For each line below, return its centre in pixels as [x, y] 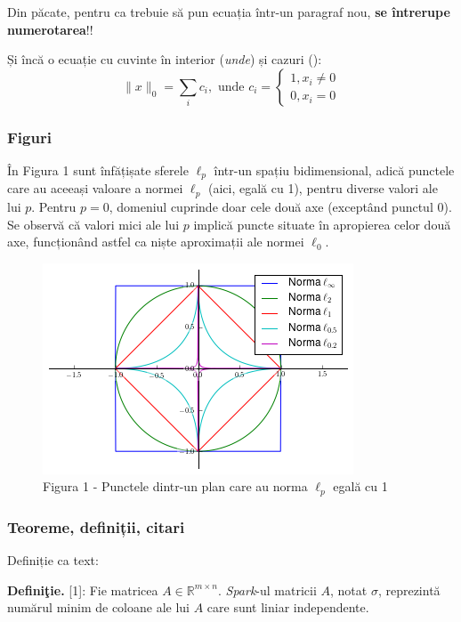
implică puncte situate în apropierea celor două [322, 224]
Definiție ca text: [53, 559]
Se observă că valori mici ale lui [93, 224]
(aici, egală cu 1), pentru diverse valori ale [323, 188]
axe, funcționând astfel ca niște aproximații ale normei [156, 242]
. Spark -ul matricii [267, 590]
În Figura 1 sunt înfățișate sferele [98, 170]
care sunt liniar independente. [288, 607]
